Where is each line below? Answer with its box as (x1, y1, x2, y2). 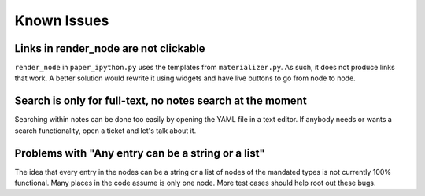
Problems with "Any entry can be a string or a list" (14, 146, 265, 160)
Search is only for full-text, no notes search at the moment (14, 94, 307, 108)
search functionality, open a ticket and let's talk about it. (14, 126, 197, 135)
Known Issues (14, 12, 109, 29)
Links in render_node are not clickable (14, 42, 205, 55)
